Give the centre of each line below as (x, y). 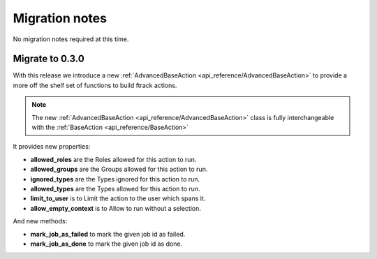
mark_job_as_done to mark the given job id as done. (106, 244)
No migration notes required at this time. (71, 39)
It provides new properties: (52, 147)
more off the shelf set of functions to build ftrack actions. (95, 85)
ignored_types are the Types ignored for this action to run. (115, 179)
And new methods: (40, 221)
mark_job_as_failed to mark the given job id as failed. (108, 234)
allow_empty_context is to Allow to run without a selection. (116, 208)
